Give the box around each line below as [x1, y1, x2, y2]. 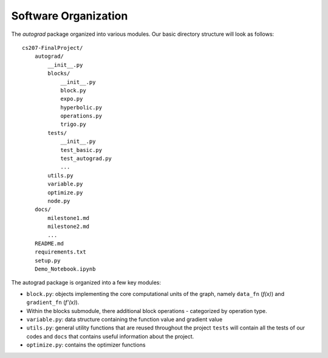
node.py [47, 198, 70, 204]
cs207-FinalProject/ [22, 44, 83, 51]
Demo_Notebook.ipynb [34, 266, 96, 273]
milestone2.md [47, 223, 90, 230]
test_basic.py [60, 146, 103, 153]
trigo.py [60, 121, 86, 128]
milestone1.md [47, 215, 90, 221]
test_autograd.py [60, 155, 112, 162]
